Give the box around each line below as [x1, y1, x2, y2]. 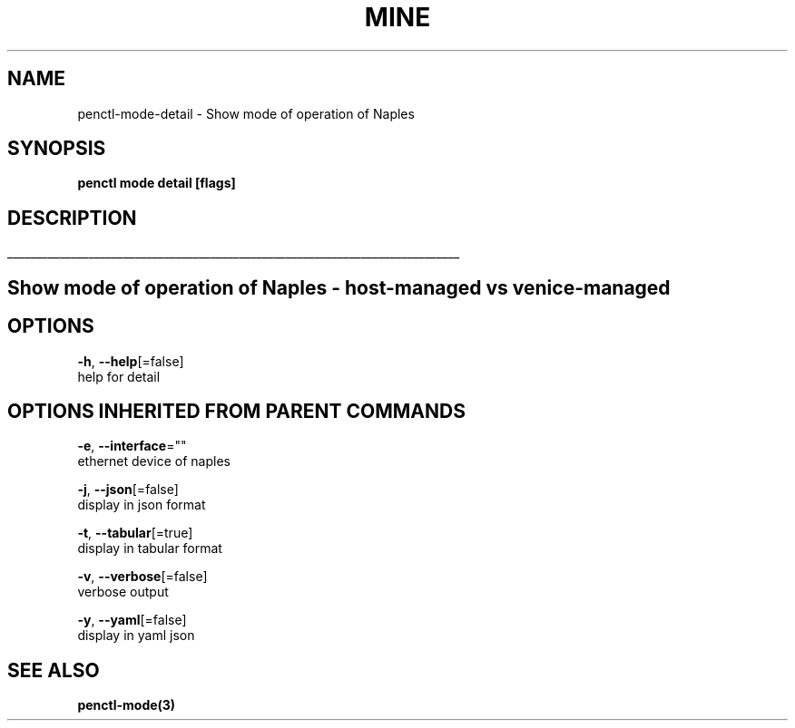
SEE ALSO [7, 658, 100, 682]
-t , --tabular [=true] [77, 525, 193, 541]
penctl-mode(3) [77, 697, 176, 713]
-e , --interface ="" [77, 438, 187, 454]
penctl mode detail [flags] [77, 175, 236, 191]
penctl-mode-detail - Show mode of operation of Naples [77, 105, 415, 121]
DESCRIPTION [7, 206, 137, 229]
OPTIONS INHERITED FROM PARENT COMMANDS [7, 399, 466, 422]
